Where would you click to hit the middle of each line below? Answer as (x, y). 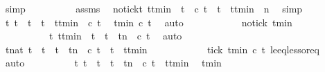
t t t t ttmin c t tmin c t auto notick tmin (149, 22)
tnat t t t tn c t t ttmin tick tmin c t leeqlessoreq (162, 49)
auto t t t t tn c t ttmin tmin (113, 63)
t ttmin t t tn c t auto (115, 36)
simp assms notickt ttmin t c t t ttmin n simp (154, 8)
